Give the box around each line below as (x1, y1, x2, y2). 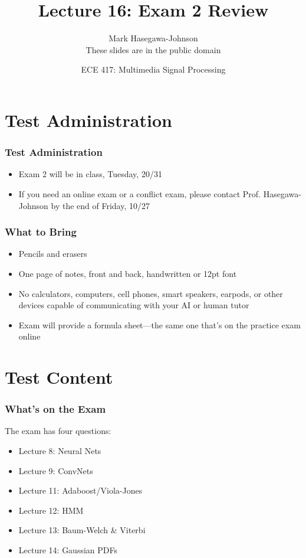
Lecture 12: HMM (18, 504, 84, 516)
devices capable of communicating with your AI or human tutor (18, 299, 249, 311)
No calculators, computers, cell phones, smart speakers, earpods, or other (18, 287, 283, 299)
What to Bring (5, 224, 77, 239)
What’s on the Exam (5, 402, 106, 416)
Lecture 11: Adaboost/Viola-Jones (18, 484, 143, 497)
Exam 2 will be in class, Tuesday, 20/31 (18, 168, 162, 180)
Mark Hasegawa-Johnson (108, 32, 198, 44)
